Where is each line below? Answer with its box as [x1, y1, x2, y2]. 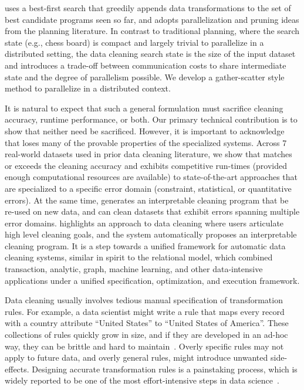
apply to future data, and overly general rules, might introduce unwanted [5, 351, 268, 364]
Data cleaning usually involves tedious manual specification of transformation [5, 294, 283, 306]
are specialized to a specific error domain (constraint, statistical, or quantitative [5, 182, 292, 194]
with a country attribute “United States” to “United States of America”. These [5, 317, 289, 329]
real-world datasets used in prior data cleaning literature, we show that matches [5, 148, 292, 160]
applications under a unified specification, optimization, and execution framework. [5, 274, 300, 286]
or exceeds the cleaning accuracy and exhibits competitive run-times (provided [5, 159, 288, 171]
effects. [5, 362, 29, 375]
